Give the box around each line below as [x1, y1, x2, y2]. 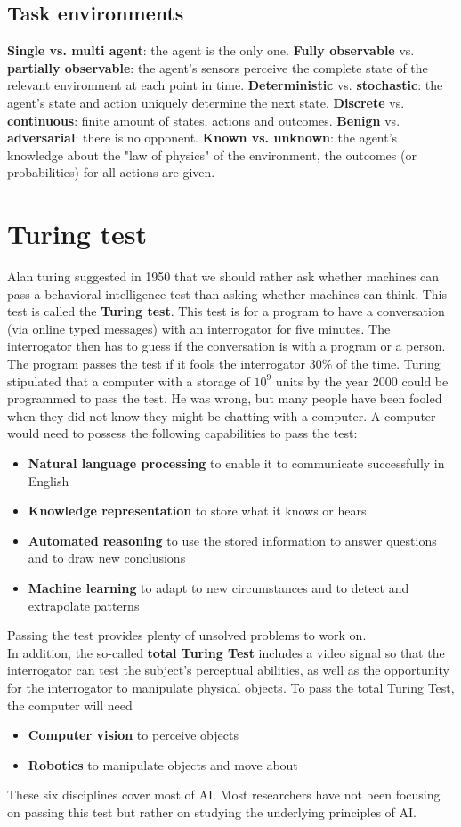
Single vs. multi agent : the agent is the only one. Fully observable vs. [7, 41, 415, 60]
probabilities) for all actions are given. [7, 163, 215, 182]
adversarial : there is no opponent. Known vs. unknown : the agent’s [7, 128, 398, 147]
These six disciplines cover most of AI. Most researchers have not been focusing [7, 785, 441, 804]
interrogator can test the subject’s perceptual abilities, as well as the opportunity [7, 661, 449, 679]
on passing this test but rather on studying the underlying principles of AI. [7, 802, 417, 821]
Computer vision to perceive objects [28, 726, 239, 744]
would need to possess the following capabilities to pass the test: [7, 424, 358, 442]
